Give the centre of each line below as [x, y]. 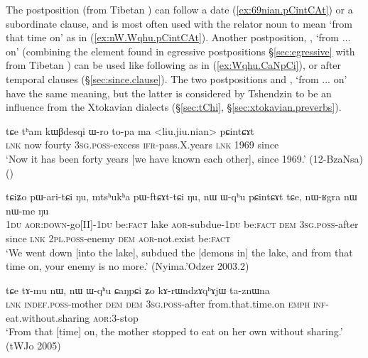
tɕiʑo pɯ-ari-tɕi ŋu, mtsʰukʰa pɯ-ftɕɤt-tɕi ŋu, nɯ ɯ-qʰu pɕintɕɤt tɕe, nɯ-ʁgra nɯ [182, 196]
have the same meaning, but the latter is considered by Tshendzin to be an [169, 93]
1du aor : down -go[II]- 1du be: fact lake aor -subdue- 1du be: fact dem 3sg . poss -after [182, 224]
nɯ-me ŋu [27, 210]
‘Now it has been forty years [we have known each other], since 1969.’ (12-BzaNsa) [184, 158]
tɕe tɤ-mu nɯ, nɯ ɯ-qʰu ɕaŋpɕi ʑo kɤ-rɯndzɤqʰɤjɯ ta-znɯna [138, 289]
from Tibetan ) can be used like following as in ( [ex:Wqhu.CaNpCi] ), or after [174, 65]
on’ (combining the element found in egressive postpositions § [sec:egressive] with [180, 51]
